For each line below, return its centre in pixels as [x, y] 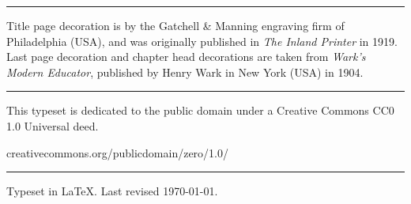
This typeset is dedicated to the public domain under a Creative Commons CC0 [200, 110]
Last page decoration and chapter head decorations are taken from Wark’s [186, 57]
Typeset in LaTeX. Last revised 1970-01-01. [112, 191]
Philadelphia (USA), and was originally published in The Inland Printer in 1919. [202, 41]
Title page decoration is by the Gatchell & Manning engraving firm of [175, 25]
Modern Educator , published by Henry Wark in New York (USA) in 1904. [185, 72]
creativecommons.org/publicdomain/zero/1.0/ [117, 152]
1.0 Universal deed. [53, 125]
